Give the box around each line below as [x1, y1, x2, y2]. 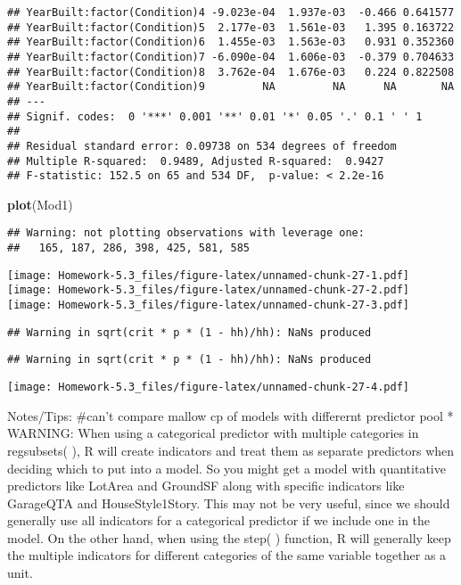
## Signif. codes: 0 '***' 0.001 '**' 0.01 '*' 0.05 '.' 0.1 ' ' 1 [7, 110, 423, 123]
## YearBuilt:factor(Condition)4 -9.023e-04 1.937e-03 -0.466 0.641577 [7, 6, 455, 19]
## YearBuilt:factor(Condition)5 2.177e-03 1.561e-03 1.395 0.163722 [7, 21, 455, 34]
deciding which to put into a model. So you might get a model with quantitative [7, 458, 446, 477]
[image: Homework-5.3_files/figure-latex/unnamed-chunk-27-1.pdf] [7, 268, 410, 282]
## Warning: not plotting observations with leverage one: [7, 227, 365, 240]
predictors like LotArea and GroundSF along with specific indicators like [7, 476, 405, 495]
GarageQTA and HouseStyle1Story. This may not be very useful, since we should [7, 493, 450, 512]
